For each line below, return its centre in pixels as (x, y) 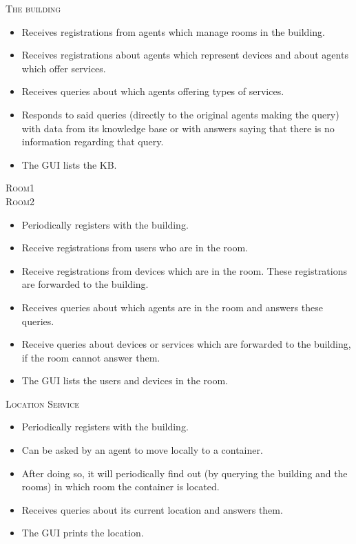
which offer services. (64, 68)
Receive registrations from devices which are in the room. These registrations (185, 270)
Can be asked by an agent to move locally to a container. (142, 450)
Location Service (43, 403)
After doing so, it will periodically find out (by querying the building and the (185, 473)
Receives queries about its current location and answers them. (152, 509)
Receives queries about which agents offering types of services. (153, 91)
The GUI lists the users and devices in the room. (125, 380)
